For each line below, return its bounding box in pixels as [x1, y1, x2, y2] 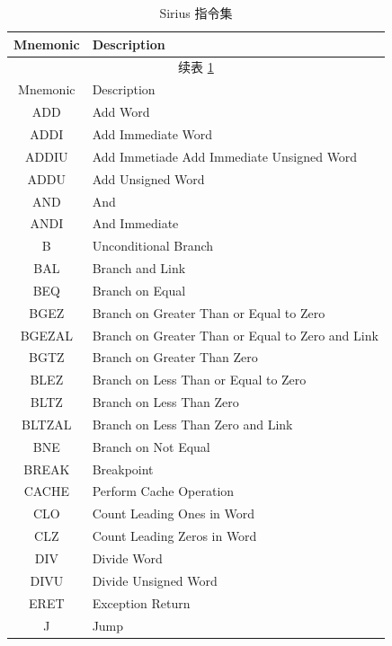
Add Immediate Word [92, 124, 213, 143]
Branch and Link [92, 259, 186, 278]
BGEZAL [20, 325, 73, 344]
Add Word [92, 102, 150, 121]
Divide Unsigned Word [92, 571, 218, 589]
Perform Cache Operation [92, 482, 235, 500]
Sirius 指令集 [159, 4, 233, 22]
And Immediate [92, 214, 179, 233]
